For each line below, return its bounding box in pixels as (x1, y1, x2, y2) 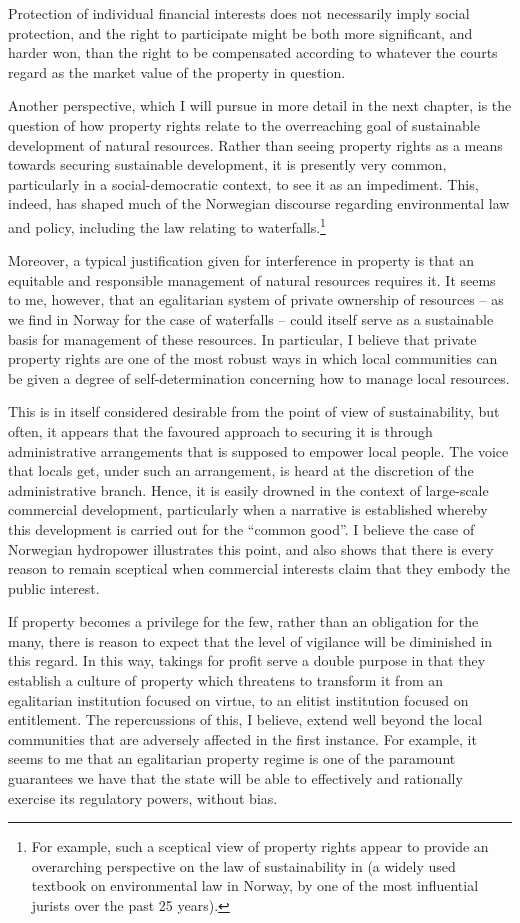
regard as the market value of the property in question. (8, 61, 346, 82)
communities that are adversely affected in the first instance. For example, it (8, 728, 477, 749)
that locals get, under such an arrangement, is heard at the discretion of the (8, 460, 474, 481)
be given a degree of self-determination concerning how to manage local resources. (8, 367, 510, 388)
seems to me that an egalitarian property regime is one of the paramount (8, 748, 456, 769)
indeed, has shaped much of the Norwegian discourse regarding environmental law (8, 193, 510, 214)
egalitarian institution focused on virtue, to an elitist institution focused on (8, 689, 469, 710)
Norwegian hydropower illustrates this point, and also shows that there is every (8, 538, 494, 559)
